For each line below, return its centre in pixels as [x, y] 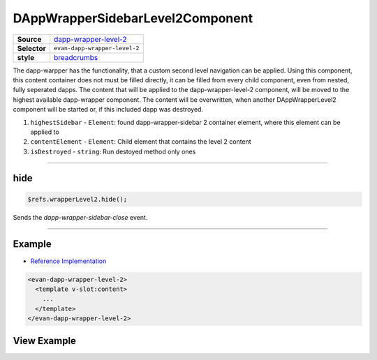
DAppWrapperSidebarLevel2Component [133, 18]
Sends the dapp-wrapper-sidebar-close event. [80, 217]
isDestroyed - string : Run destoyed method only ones [113, 151]
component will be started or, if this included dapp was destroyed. [108, 110]
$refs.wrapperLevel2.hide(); [77, 199]
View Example [45, 341]
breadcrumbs [76, 57]
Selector [32, 48]
